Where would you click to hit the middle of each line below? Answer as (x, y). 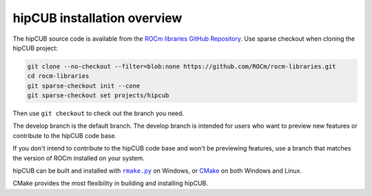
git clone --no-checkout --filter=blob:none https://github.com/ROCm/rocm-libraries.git (182, 66)
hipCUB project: (35, 48)
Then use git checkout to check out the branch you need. (99, 113)
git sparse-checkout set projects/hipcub (98, 96)
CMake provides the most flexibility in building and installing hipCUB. (110, 184)
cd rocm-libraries (58, 76)
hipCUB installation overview (97, 18)
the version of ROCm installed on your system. (79, 158)
